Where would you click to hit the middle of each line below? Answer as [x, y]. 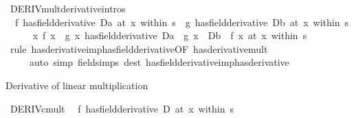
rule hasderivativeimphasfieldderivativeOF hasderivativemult [139, 48]
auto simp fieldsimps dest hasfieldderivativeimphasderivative [159, 62]
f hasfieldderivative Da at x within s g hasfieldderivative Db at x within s [182, 22]
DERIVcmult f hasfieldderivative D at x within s [122, 108]
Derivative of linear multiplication [77, 85]
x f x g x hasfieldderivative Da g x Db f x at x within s [170, 35]
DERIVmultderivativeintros [68, 8]
